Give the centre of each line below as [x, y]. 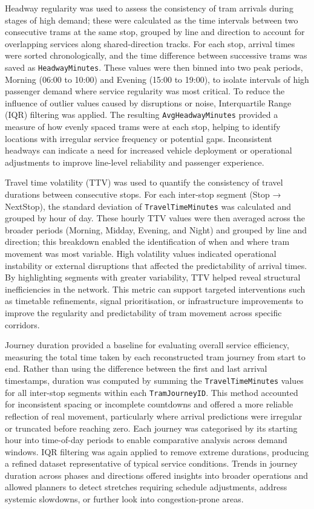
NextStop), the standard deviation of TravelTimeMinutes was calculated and [148, 206]
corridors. [22, 324]
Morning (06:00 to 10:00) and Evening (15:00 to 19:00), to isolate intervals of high [157, 79]
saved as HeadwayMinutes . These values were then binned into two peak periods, [154, 67]
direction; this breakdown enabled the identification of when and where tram [147, 242]
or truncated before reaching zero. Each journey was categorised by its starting [151, 428]
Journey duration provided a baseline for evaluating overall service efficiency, [147, 345]
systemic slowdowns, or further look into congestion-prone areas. [124, 499]
